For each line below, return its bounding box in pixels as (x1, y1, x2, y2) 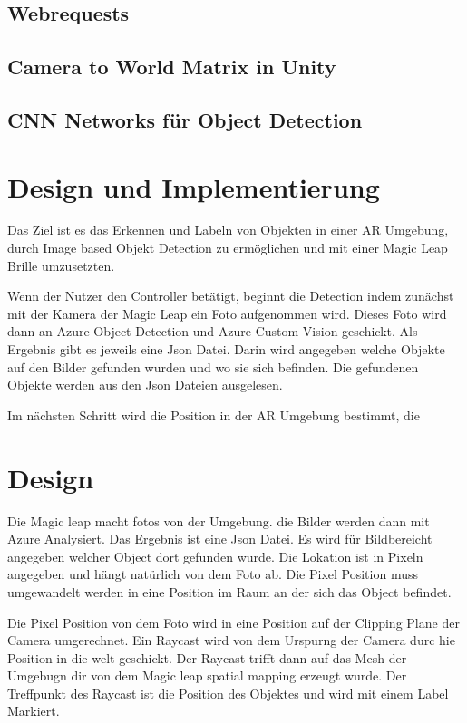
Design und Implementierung (7, 168, 380, 205)
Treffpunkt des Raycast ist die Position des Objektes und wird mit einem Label (7, 683, 449, 702)
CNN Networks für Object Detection (7, 105, 363, 133)
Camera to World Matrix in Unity (7, 53, 336, 81)
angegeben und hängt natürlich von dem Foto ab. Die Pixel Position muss (7, 564, 418, 583)
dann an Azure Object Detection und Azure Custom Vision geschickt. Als (7, 322, 418, 341)
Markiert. (7, 701, 60, 720)
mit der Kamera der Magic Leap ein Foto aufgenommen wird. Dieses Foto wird (7, 304, 447, 323)
